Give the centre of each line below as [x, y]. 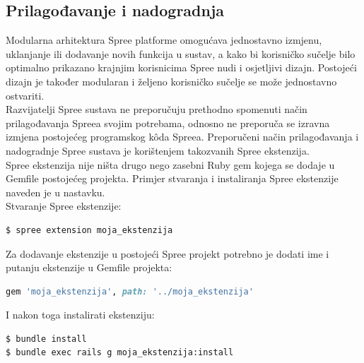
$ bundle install [46, 339]
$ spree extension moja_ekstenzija [89, 230]
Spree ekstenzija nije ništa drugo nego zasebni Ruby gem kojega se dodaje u [170, 164]
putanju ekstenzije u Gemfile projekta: [89, 267]
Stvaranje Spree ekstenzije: [64, 206]
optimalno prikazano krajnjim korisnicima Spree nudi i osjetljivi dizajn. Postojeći [181, 67]
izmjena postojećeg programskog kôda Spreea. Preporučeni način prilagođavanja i [182, 137]
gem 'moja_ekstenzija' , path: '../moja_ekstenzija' [130, 291]
